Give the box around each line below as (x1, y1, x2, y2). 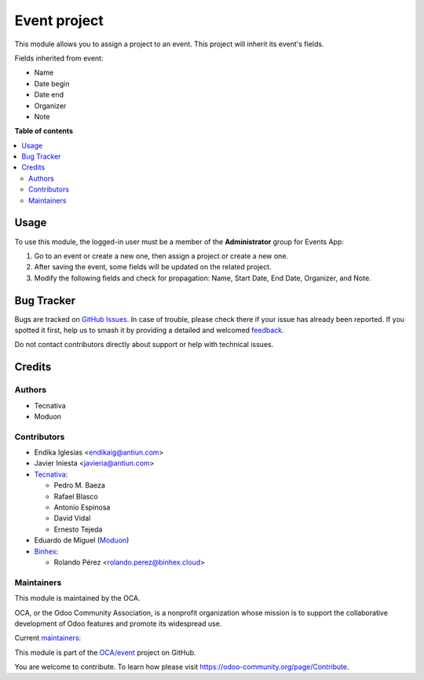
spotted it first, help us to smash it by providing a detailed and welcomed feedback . (14, 326, 284, 335)
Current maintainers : (14, 633, 82, 643)
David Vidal (53, 514, 91, 523)
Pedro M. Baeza (53, 481, 106, 490)
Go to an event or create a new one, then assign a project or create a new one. (34, 251, 289, 261)
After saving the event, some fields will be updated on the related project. (34, 262, 272, 272)
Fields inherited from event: (14, 53, 104, 63)
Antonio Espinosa (53, 503, 111, 512)
